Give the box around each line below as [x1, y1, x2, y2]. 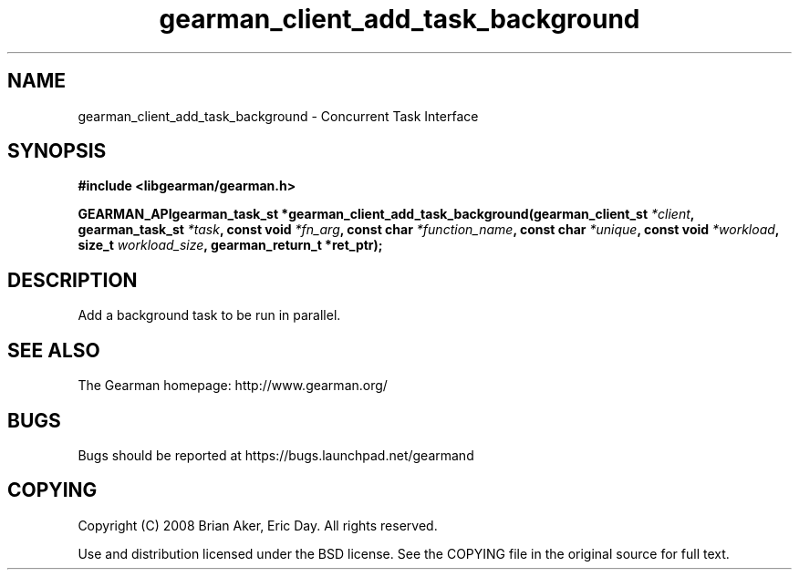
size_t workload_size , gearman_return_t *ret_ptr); [78, 237, 383, 253]
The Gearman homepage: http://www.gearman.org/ [78, 377, 388, 394]
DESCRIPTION [7, 268, 138, 292]
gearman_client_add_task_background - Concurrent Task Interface [78, 108, 479, 124]
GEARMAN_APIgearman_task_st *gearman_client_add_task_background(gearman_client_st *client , [78, 206, 695, 222]
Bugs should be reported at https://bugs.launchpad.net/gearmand [78, 447, 474, 463]
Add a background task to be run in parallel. [78, 307, 341, 324]
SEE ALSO [7, 338, 100, 362]
